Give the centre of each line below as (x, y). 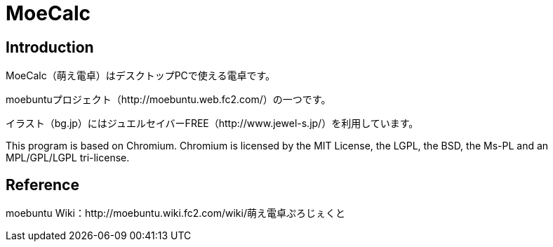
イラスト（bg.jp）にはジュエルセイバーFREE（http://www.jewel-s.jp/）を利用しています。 (212, 123)
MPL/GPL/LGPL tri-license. (68, 158)
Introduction (50, 47)
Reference (42, 185)
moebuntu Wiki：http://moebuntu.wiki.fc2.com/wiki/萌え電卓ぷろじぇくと (175, 213)
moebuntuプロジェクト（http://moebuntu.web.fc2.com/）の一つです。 (168, 100)
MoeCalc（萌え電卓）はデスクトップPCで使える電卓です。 (141, 76)
